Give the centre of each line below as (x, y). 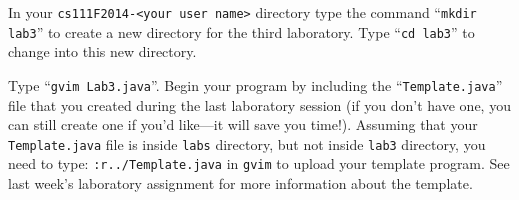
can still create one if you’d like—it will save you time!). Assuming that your (243, 124)
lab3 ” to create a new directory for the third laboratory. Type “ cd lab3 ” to (241, 31)
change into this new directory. (102, 51)
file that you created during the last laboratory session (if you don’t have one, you (259, 104)
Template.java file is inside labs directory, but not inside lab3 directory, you (247, 143)
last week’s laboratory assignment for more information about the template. (240, 183)
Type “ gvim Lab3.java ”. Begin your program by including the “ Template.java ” (255, 84)
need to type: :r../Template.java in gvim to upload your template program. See (259, 163)
